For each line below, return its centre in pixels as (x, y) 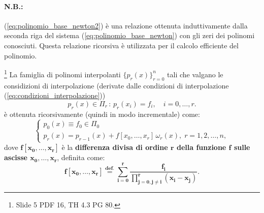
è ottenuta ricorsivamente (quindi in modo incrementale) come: (102, 114)
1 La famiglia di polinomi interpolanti (62, 73)
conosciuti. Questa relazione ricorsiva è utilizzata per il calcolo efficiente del (121, 45)
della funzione (201, 147)
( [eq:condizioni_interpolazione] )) (55, 95)
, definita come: (81, 157)
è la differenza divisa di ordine (115, 147)
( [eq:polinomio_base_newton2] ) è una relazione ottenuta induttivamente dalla (126, 25)
